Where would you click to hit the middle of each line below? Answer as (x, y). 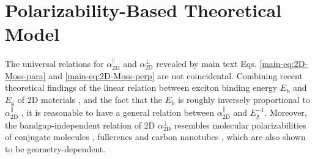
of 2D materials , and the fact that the (90, 99)
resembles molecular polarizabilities (240, 125)
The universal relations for (54, 64)
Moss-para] (25, 75)
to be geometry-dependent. (55, 148)
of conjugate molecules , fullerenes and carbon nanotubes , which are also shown (155, 137)
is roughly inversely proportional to (244, 99)
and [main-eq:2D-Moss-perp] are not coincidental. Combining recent (176, 75)
